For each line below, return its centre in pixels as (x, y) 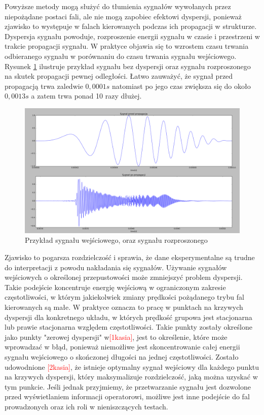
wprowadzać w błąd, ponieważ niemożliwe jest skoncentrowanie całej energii (122, 347)
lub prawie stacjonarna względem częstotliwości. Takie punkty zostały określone (128, 327)
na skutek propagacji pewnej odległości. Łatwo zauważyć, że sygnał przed (119, 76)
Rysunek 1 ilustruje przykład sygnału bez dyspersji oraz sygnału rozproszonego (128, 66)
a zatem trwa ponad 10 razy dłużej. (86, 96)
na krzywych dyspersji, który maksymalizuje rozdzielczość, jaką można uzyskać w (131, 377)
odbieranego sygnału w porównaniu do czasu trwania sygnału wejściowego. (121, 56)
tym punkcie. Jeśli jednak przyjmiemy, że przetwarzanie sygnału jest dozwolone (128, 386)
